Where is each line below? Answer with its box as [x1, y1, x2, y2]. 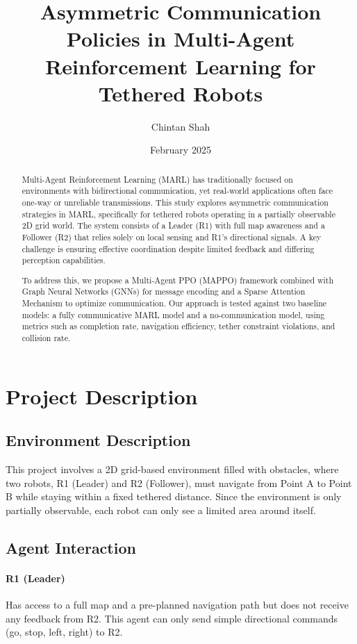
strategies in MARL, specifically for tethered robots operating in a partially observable [22, 208, 335, 220]
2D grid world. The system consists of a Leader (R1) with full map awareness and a [22, 220, 325, 231]
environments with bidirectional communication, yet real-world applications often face [22, 185, 333, 197]
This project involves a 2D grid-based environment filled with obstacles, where [6, 462, 339, 477]
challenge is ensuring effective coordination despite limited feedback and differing [22, 242, 315, 254]
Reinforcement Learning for [45, 51, 316, 80]
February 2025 [150, 142, 211, 157]
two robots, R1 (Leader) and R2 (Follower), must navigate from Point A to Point [6, 475, 352, 490]
